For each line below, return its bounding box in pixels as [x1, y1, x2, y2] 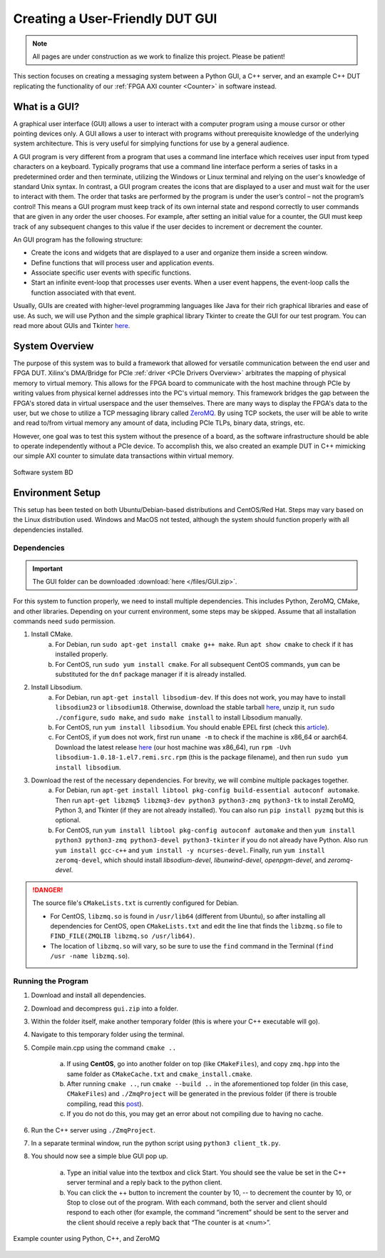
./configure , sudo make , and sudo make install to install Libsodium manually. [55, 713, 303, 722]
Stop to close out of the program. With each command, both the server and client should [66, 1198, 327, 1207]
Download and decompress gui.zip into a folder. [31, 1004, 178, 1013]
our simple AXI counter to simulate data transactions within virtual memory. [13, 451, 235, 460]
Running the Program [13, 976, 89, 986]
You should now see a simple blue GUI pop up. [31, 1152, 168, 1160]
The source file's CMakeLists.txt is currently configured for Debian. [32, 899, 239, 907]
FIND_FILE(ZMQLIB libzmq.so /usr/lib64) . [50, 931, 195, 941]
